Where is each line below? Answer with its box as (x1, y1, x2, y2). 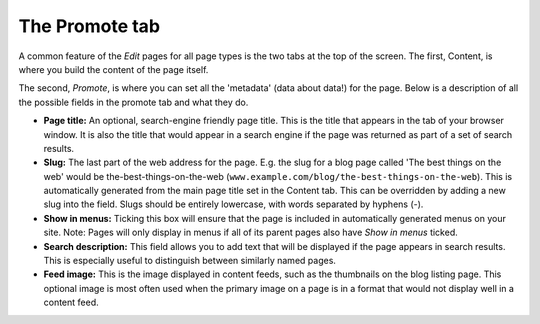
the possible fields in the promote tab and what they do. (18, 96, 249, 108)
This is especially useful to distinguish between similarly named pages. (43, 255, 337, 267)
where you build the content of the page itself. (18, 63, 209, 75)
